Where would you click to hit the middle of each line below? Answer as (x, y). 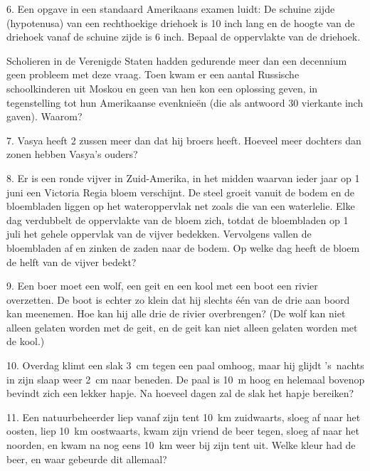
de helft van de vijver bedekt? (72, 261)
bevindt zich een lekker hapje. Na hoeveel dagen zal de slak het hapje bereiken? (180, 393)
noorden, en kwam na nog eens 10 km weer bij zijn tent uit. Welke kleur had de (181, 445)
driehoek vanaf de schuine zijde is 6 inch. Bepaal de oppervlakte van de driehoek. (184, 37)
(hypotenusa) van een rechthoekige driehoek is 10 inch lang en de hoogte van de (181, 22)
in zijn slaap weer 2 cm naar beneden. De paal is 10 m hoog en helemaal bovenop (186, 379)
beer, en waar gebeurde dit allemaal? (87, 459)
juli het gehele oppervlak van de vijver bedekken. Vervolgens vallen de (159, 234)
